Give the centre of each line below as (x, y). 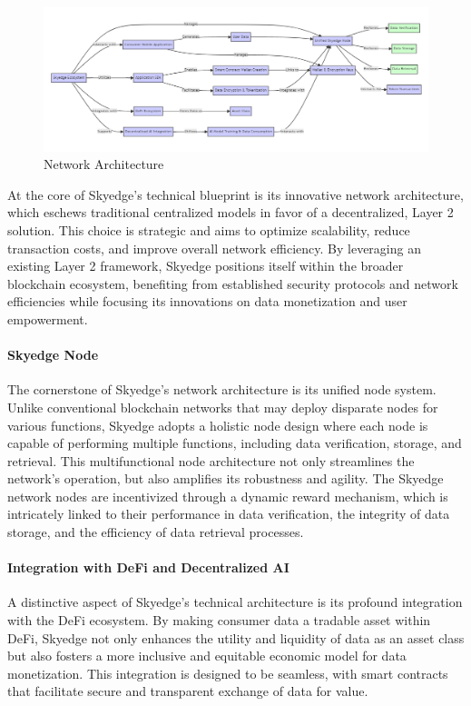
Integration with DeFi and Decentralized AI (148, 567)
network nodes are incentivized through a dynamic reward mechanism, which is (228, 496)
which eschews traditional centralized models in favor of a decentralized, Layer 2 (231, 212)
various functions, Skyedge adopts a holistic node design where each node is (218, 425)
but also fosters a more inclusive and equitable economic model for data (207, 656)
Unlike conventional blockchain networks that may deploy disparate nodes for (223, 407)
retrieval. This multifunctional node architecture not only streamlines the (211, 460)
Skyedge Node (53, 355)
